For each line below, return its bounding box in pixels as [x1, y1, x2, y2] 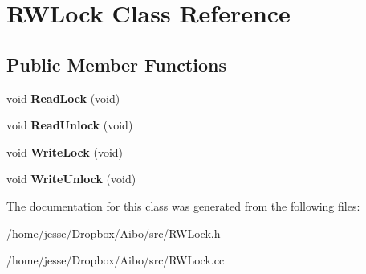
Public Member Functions [6, 51, 226, 76]
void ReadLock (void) [6, 89, 120, 106]
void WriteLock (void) [6, 143, 124, 160]
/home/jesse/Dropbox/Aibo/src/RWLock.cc [6, 252, 225, 268]
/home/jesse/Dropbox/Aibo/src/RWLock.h [6, 224, 221, 241]
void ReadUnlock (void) [6, 117, 133, 133]
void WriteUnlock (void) [6, 170, 136, 187]
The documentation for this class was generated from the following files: [6, 197, 360, 214]
